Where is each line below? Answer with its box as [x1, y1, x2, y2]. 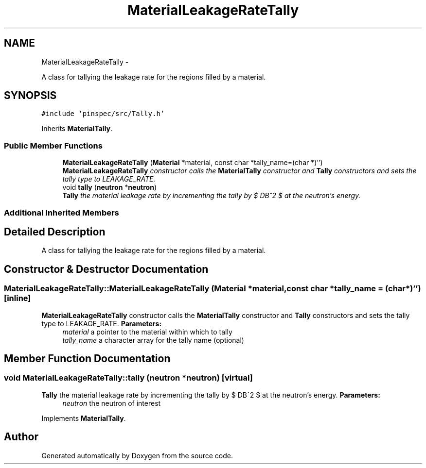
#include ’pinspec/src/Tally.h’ [41, 110, 165, 118]
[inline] [4, 293, 31, 303]
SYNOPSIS [4, 89, 57, 102]
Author [4, 431, 38, 443]
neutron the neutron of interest [62, 399, 161, 407]
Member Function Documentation [4, 352, 171, 365]
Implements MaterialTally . [41, 414, 126, 422]
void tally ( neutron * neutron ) [62, 183, 157, 192]
